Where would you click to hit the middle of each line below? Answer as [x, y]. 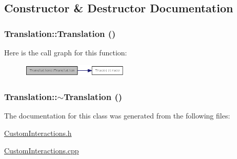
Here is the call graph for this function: [66, 52]
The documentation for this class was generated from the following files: [117, 116]
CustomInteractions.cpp [42, 150]
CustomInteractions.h [38, 133]
